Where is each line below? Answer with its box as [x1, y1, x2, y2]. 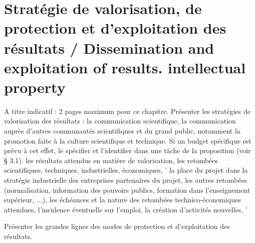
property [4, 76, 66, 97]
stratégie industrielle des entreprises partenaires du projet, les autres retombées [4, 175, 247, 185]
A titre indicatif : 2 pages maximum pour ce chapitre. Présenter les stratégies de [4, 105, 250, 116]
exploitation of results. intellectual [4, 57, 246, 77]
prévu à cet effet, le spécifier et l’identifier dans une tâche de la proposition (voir [4, 145, 251, 156]
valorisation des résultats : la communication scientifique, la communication [4, 115, 236, 126]
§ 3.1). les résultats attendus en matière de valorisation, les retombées [4, 155, 218, 165]
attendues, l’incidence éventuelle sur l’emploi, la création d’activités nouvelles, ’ [4, 204, 247, 214]
